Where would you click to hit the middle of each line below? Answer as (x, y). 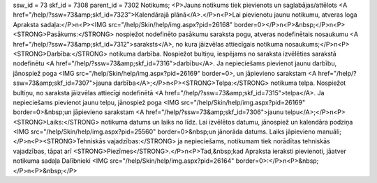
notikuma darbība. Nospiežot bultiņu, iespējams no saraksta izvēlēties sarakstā (223, 54)
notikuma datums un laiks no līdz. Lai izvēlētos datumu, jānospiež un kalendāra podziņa (227, 122)
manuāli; (329, 132)
